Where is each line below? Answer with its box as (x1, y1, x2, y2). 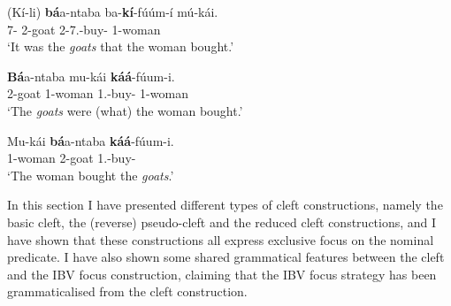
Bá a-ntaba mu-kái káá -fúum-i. (7, 66, 175, 85)
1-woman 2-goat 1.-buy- (7, 149, 136, 167)
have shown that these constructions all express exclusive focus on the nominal (7, 230, 434, 249)
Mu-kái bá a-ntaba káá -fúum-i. (7, 131, 174, 149)
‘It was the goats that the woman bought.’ (7, 37, 234, 56)
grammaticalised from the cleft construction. (7, 282, 248, 301)
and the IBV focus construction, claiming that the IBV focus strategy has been (7, 264, 437, 283)
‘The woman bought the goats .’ (7, 165, 174, 184)
